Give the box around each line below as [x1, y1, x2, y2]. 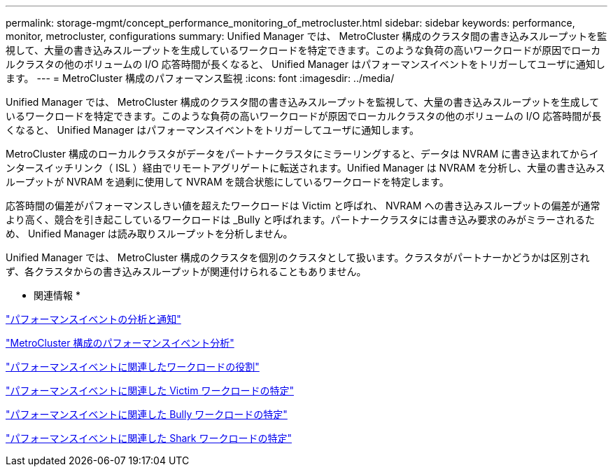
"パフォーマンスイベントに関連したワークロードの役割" [6, 361, 260, 373]
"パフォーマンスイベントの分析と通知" [6, 313, 181, 325]
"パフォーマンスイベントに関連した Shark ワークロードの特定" [6, 432, 292, 444]
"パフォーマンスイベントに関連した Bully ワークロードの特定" [6, 408, 288, 420]
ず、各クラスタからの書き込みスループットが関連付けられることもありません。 [6, 265, 367, 277]
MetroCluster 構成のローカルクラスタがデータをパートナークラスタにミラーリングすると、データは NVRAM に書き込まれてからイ [6, 148, 599, 160]
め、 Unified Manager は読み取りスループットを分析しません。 [6, 228, 293, 240]
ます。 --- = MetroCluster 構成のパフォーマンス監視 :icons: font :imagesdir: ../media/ [6, 72, 395, 84]
